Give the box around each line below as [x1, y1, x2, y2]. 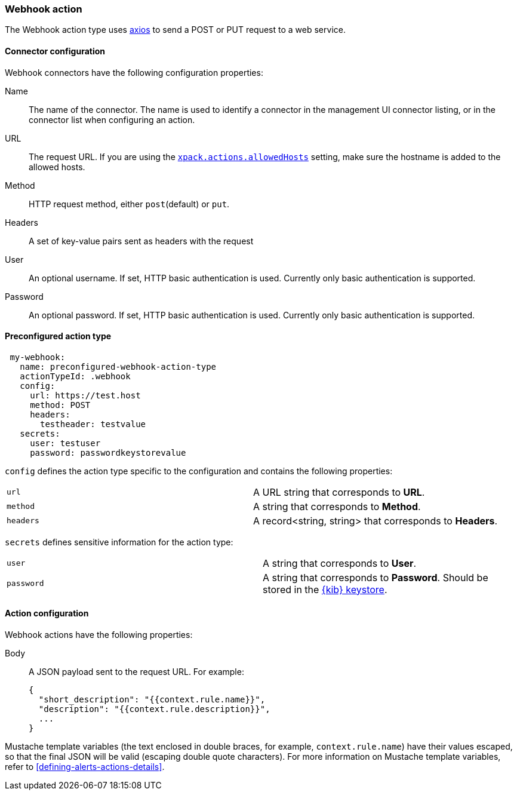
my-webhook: [10, 352, 66, 362]
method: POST [30, 400, 91, 410]
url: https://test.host [30, 390, 141, 400]
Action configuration [5, 608, 89, 619]
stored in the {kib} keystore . [263, 583, 387, 596]
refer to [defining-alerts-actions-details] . [5, 762, 165, 772]
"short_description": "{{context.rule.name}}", [38, 695, 266, 705]
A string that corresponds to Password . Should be [263, 571, 488, 584]
